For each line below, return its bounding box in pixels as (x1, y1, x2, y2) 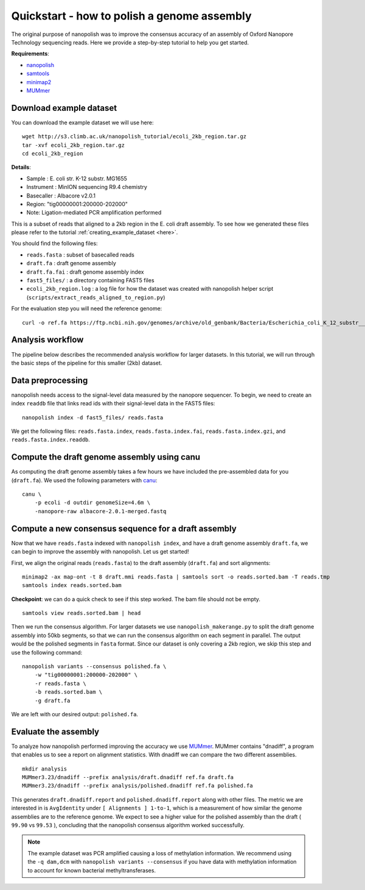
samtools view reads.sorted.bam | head (22, 610, 141, 617)
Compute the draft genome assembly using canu (11, 452, 201, 463)
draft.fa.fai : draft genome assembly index (26, 268, 144, 276)
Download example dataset (11, 102, 117, 113)
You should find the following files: (11, 240, 98, 247)
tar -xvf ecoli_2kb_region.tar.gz (22, 141, 125, 149)
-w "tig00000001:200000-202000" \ (34, 671, 138, 678)
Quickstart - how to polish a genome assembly (11, 9, 252, 23)
